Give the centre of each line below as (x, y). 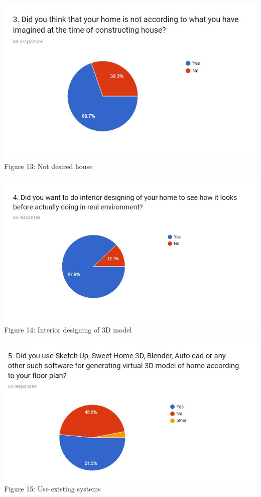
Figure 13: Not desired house (48, 166)
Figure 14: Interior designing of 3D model (68, 330)
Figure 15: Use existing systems (52, 489)
